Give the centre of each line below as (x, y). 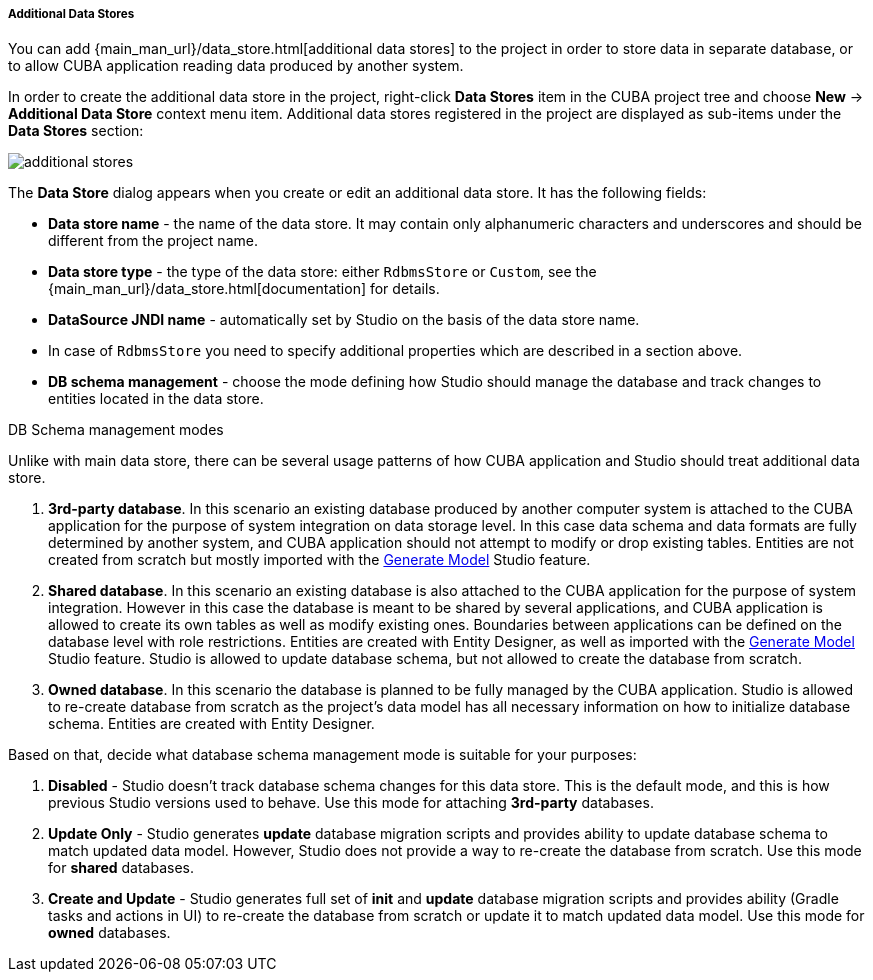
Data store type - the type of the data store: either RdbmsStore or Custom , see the (322, 272)
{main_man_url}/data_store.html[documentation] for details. (244, 289)
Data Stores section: (76, 131)
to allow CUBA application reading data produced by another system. (236, 66)
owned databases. (109, 933)
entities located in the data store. (156, 399)
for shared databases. (121, 868)
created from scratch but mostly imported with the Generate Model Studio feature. (319, 560)
